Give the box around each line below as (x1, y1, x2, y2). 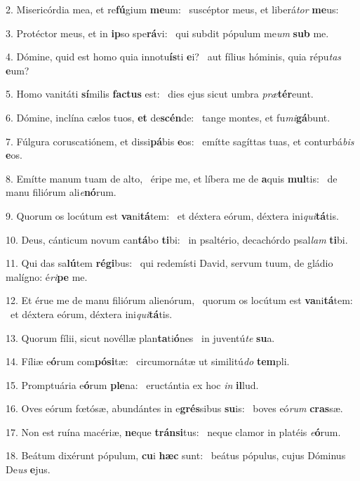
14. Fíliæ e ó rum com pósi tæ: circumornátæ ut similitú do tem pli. (6, 354, 290, 369)
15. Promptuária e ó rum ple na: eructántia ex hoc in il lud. (6, 377, 259, 392)
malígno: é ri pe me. (6, 269, 88, 284)
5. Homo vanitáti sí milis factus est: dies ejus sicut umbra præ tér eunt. (6, 86, 314, 101)
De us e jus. (6, 462, 51, 477)
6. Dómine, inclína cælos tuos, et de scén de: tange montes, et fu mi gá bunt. (6, 110, 331, 124)
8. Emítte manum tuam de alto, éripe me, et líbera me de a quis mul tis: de (6, 171, 338, 185)
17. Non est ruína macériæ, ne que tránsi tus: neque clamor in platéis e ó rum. (6, 424, 341, 439)
